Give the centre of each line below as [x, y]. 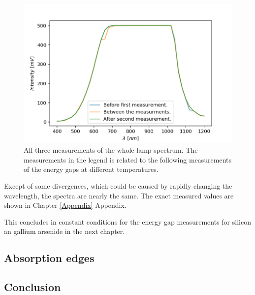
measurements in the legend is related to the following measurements [128, 159]
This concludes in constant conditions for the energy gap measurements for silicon [127, 221]
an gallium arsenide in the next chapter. [64, 231]
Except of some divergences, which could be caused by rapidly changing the [118, 186]
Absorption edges [49, 258]
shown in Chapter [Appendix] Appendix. [65, 205]
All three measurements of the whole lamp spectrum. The [111, 150]
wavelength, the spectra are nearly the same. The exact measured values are [119, 195]
